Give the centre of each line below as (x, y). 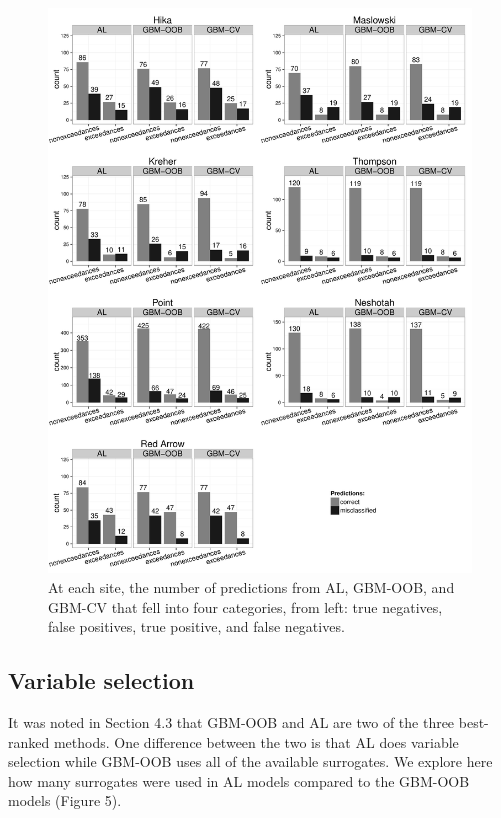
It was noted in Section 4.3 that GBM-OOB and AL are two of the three (231, 721)
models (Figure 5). (65, 800)
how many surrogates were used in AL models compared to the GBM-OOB (239, 780)
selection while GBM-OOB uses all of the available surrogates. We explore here (250, 761)
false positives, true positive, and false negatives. (196, 626)
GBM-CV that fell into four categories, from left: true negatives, (245, 606)
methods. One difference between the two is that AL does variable (256, 741)
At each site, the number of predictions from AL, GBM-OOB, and (251, 586)
